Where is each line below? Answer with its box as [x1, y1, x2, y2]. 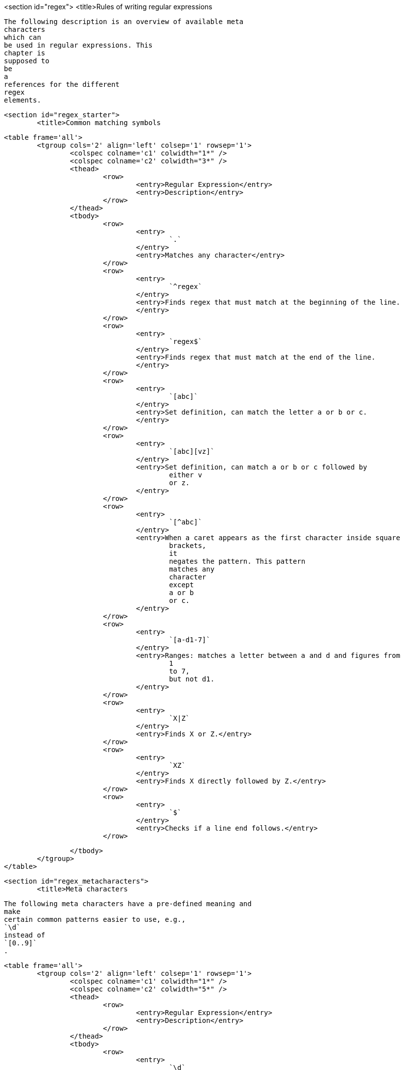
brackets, [169, 542, 207, 549]
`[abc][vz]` [169, 447, 214, 455]
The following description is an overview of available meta [4, 18, 243, 26]
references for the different [4, 80, 120, 88]
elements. [4, 96, 41, 104]
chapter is [4, 49, 46, 57]
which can [4, 33, 41, 41]
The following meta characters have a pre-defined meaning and [4, 900, 252, 908]
